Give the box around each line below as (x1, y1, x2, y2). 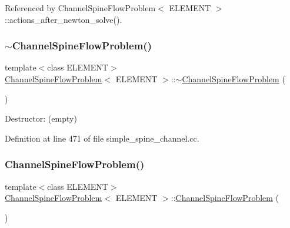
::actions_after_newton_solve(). (5, 13, 122, 25)
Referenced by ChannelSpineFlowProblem (5, 2, 156, 14)
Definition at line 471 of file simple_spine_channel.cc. (5, 132, 199, 144)
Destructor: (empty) (5, 112, 77, 125)
